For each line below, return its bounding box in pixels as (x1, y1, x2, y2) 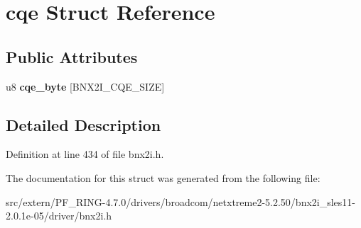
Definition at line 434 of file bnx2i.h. (6, 147, 164, 161)
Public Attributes (6, 45, 138, 67)
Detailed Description (6, 113, 161, 135)
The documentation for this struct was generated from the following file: (6, 170, 320, 185)
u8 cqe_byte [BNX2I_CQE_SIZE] (6, 79, 165, 93)
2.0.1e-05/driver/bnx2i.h (6, 208, 112, 223)
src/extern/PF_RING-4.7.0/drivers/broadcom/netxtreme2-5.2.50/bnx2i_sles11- (6, 194, 356, 209)
